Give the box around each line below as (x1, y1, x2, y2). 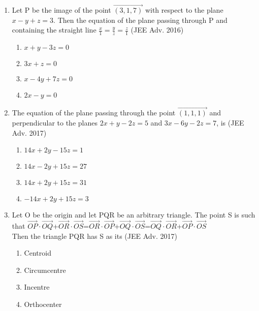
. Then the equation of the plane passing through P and (53, 14, 228, 25)
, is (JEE (216, 117, 244, 128)
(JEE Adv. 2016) (131, 24, 184, 35)
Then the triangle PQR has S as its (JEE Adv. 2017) (12, 230, 177, 241)
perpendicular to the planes (12, 117, 98, 128)
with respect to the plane (145, 5, 223, 15)
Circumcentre (24, 264, 66, 275)
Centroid (24, 247, 51, 258)
